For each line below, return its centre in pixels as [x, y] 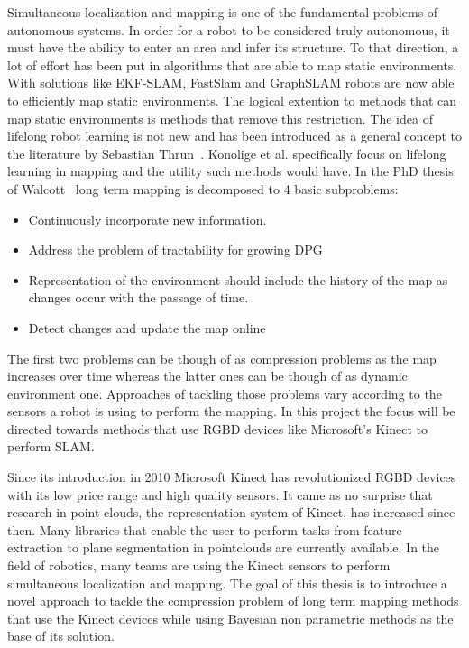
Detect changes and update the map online [147, 327]
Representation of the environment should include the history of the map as [238, 279]
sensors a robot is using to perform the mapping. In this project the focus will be [231, 411]
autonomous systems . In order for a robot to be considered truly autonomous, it [229, 29]
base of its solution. [61, 636]
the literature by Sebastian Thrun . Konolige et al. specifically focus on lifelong [227, 153]
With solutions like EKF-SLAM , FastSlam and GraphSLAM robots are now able [231, 83]
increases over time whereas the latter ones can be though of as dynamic [207, 376]
